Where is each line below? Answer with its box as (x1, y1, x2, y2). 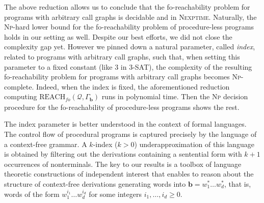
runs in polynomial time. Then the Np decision (101, 91, 248, 102)
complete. (4, 81, 34, 92)
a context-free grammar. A (4, 138, 87, 149)
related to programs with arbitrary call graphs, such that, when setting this (4, 51, 240, 62)
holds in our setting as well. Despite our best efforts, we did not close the (4, 31, 232, 42)
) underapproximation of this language (134, 138, 254, 149)
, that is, (224, 178, 251, 189)
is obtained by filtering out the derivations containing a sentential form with (4, 149, 242, 159)
